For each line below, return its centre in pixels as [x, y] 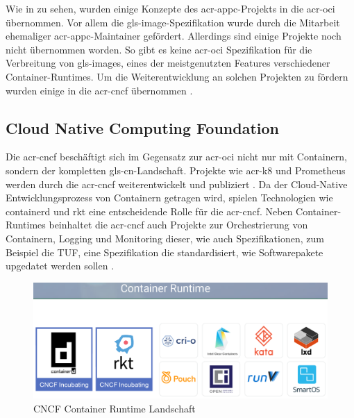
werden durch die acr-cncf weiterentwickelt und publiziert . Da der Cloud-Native [177, 184]
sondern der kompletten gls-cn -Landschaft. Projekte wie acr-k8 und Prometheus [176, 170]
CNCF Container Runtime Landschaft [115, 408]
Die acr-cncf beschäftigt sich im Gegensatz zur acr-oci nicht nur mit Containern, [176, 157]
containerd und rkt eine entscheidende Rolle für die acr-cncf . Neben [149, 211]
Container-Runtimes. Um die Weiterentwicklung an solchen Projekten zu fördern [177, 76]
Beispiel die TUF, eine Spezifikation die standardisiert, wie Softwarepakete [165, 252]
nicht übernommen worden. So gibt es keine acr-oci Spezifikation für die [159, 49]
